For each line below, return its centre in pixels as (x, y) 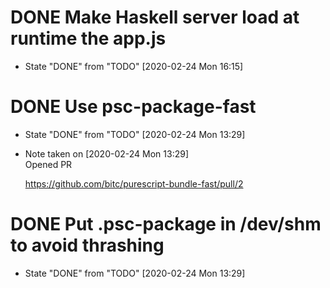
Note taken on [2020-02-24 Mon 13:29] (107, 153)
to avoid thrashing (87, 245)
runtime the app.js (88, 38)
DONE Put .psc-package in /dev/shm (166, 224)
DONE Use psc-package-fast (133, 107)
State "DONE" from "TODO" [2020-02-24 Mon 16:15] (134, 66)
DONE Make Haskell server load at (155, 17)
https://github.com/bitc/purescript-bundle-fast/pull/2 (134, 183)
